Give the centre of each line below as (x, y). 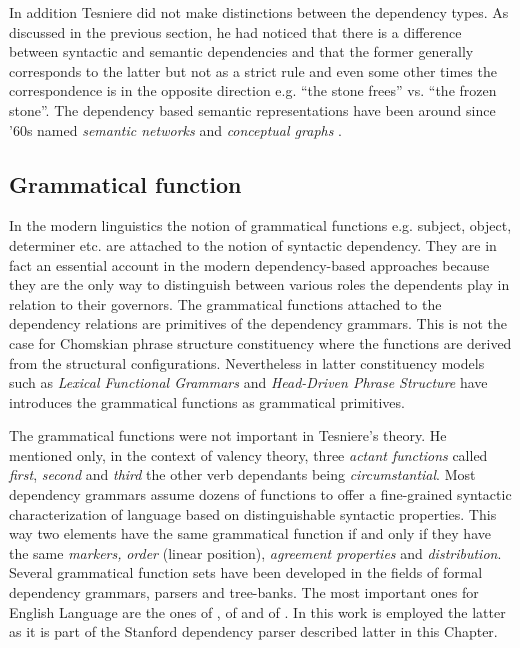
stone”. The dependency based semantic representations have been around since (252, 109)
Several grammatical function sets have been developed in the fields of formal (246, 572)
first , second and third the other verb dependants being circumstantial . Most (242, 474)
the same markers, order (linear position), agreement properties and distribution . (255, 552)
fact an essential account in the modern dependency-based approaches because (249, 264)
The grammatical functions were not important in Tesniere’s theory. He (228, 435)
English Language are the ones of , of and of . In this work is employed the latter (257, 611)
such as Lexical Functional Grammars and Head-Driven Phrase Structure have (248, 382)
